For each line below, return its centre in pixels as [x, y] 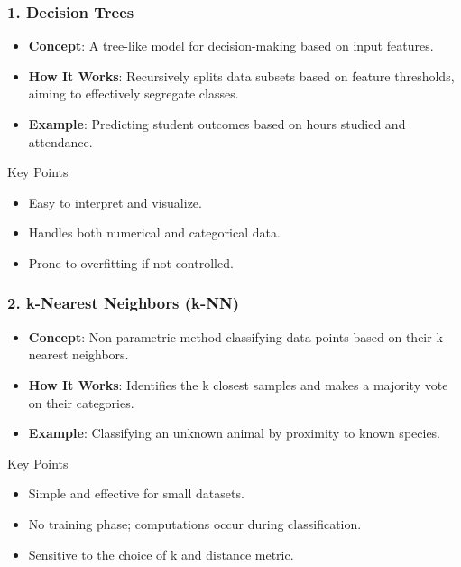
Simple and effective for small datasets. [136, 493]
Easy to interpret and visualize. [115, 202]
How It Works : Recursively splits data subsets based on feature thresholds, [241, 75]
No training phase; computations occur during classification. [195, 523]
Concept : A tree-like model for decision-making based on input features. [231, 46]
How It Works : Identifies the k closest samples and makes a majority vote [238, 384]
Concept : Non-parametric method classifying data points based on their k [235, 336]
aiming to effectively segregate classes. [134, 93]
